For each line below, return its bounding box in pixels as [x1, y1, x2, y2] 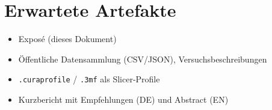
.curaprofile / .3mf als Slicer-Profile [18, 73, 160, 85]
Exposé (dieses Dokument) [18, 32, 117, 45]
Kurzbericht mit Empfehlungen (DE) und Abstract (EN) [18, 93, 229, 105]
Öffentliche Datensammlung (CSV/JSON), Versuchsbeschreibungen [18, 52, 267, 65]
